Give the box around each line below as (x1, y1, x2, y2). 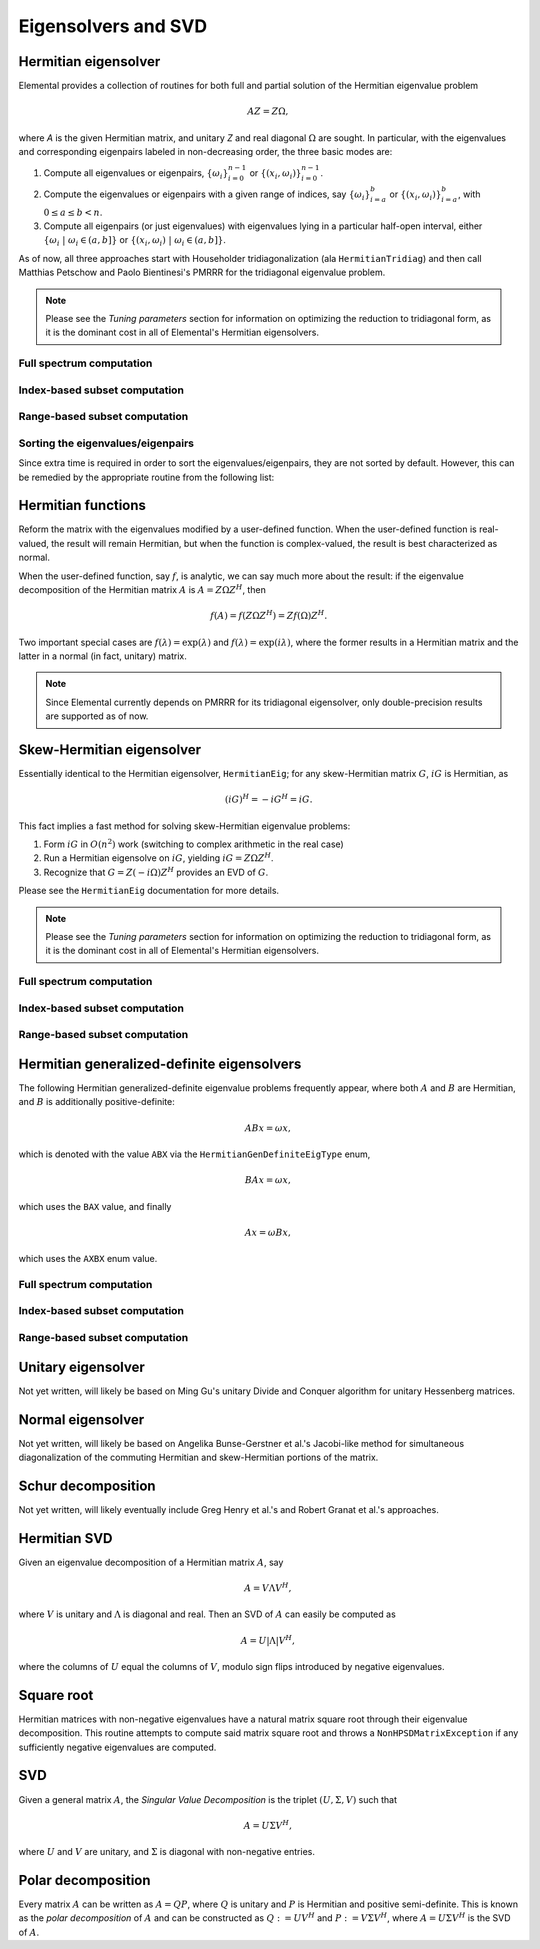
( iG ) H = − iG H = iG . (225, 792, 313, 805)
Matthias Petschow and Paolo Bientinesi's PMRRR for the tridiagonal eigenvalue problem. (18, 266, 386, 279)
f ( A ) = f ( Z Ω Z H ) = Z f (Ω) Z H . (210, 608, 328, 622)
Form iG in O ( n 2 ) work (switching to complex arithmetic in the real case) (43, 837, 344, 850)
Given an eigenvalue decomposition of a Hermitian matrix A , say (18, 1556, 284, 1568)
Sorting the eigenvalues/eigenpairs (18, 436, 195, 450)
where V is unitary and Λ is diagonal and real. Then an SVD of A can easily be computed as (18, 1608, 397, 1620)
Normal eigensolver (18, 1411, 145, 1428)
